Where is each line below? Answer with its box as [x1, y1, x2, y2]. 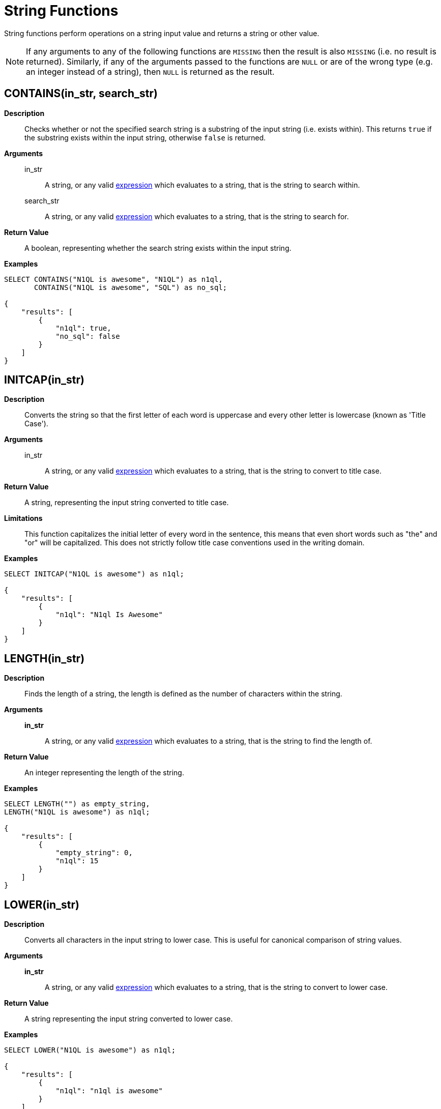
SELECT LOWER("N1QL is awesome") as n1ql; [4, 1046, 176, 1055]
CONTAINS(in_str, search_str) [4, 87, 158, 100]
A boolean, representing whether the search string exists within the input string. [24, 243, 291, 252]
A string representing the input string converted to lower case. [24, 1014, 233, 1024]
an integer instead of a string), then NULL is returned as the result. [26, 66, 275, 77]
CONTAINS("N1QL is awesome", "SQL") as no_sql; [34, 283, 227, 291]
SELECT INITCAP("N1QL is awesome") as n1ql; [4, 570, 185, 578]
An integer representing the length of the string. [24, 768, 184, 777]
